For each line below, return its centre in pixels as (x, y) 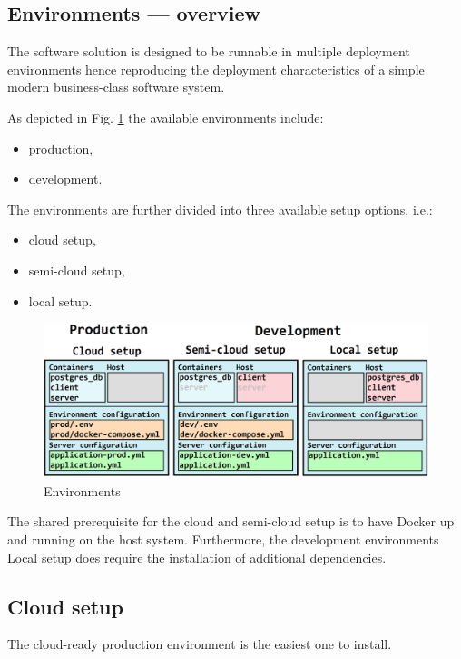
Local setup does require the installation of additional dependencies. (197, 557)
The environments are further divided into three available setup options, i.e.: (220, 209)
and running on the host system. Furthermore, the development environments (223, 539)
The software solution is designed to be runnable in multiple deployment (209, 51)
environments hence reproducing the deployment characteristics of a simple (216, 69)
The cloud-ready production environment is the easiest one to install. (200, 644)
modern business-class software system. (116, 87)
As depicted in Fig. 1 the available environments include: (166, 117)
